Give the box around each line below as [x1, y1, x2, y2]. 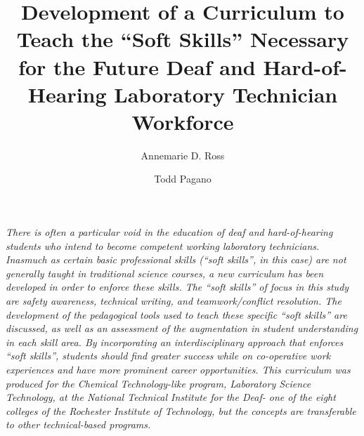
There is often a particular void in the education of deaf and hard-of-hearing [6, 225, 333, 239]
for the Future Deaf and [18, 52, 256, 81]
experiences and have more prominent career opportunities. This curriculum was [6, 362, 351, 376]
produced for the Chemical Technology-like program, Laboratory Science [6, 376, 311, 390]
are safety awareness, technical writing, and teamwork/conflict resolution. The [6, 293, 342, 308]
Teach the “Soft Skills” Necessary [16, 25, 349, 53]
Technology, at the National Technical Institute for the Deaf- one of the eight [6, 390, 336, 404]
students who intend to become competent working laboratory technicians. [6, 238, 320, 253]
